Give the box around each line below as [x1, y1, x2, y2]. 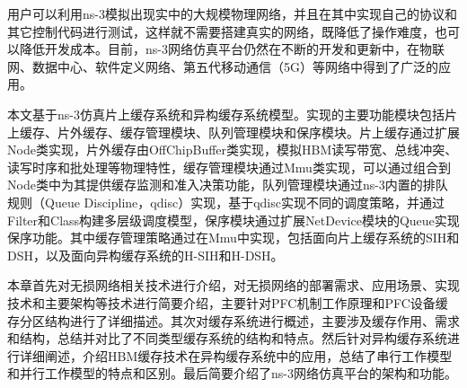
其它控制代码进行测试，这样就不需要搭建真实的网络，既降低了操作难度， [7, 22, 435, 40]
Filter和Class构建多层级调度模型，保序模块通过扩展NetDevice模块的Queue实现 [7, 210, 460, 229]
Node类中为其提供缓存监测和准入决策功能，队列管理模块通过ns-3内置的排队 [7, 175, 448, 194]
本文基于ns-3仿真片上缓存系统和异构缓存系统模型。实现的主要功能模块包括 [7, 104, 445, 123]
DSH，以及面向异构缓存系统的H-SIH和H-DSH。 [7, 245, 284, 264]
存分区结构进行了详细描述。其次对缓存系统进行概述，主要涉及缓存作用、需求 [7, 311, 460, 330]
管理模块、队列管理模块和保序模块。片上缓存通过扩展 [145, 122, 460, 141]
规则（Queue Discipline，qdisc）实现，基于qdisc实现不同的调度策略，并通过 [7, 192, 445, 211]
